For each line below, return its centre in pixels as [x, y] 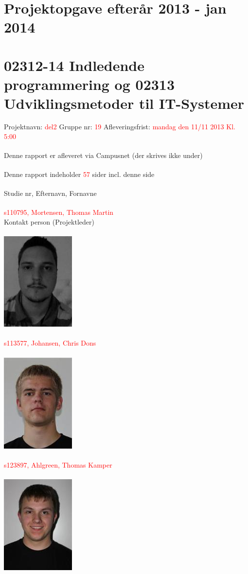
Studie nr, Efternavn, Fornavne [50, 193]
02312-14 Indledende [74, 65]
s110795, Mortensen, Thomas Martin [59, 212]
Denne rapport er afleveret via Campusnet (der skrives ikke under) [103, 155]
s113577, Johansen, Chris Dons [50, 343]
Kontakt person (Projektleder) [49, 222]
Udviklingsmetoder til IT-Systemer [124, 103]
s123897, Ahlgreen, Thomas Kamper [58, 464]
